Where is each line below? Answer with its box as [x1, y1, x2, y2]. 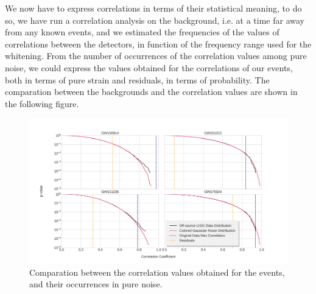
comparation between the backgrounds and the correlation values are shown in [5, 85, 298, 98]
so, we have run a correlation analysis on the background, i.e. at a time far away [5, 13, 304, 26]
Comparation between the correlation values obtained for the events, [29, 265, 285, 278]
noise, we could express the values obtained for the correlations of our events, [5, 61, 293, 74]
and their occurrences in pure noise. [29, 278, 163, 290]
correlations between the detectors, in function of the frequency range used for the [5, 37, 312, 50]
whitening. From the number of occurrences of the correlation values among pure [5, 49, 307, 62]
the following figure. [5, 97, 79, 110]
